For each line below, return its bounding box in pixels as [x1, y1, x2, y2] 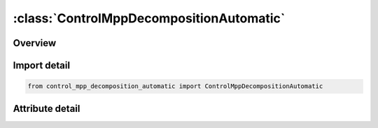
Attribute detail [13, 102, 80, 115]
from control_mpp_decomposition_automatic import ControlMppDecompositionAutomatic [27, 83, 323, 90]
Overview [13, 37, 57, 49]
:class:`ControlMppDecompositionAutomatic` [13, 10, 286, 26]
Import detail [13, 59, 70, 71]
